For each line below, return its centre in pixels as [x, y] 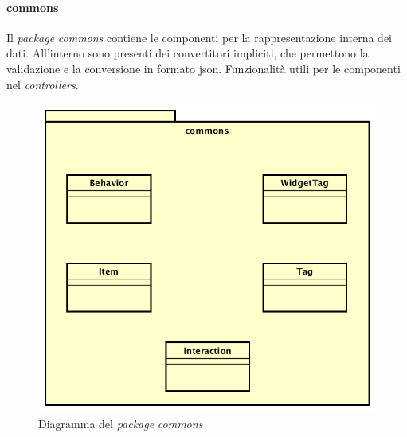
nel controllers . [43, 84]
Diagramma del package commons [121, 423]
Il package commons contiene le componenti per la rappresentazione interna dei [200, 37]
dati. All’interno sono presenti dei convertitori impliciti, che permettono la [188, 53]
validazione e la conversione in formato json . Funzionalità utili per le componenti [203, 68]
